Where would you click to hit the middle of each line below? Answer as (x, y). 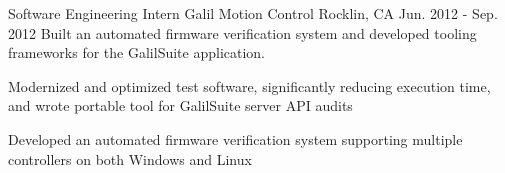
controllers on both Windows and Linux (130, 158)
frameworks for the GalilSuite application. (136, 52)
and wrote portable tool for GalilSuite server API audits (180, 105)
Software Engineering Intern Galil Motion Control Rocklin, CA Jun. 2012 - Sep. (253, 13)
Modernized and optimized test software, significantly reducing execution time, (249, 85)
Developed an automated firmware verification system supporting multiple (235, 138)
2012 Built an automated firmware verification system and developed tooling (242, 32)
